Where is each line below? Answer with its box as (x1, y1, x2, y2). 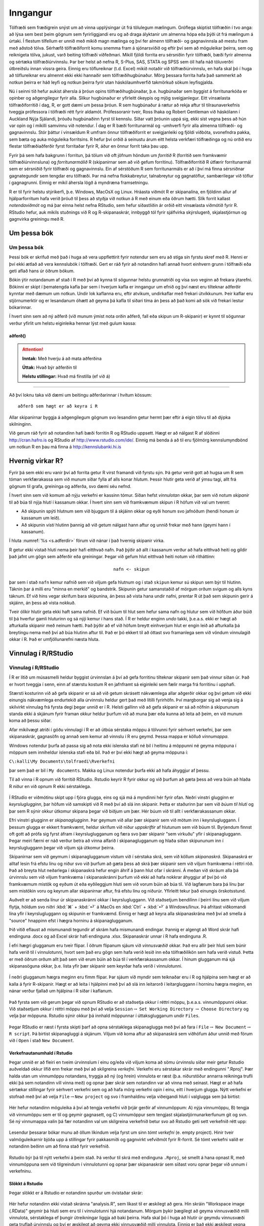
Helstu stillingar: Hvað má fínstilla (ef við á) (22, 373, 110, 380)
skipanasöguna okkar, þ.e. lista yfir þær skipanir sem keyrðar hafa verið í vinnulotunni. (9, 963, 183, 969)
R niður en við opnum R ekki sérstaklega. (9, 783, 91, 789)
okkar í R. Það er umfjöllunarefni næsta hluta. (9, 636, 100, 642)
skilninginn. (9, 421, 32, 427)
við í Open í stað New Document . (9, 1038, 74, 1044)
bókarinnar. (9, 304, 32, 310)
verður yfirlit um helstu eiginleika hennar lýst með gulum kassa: (9, 320, 136, 326)
